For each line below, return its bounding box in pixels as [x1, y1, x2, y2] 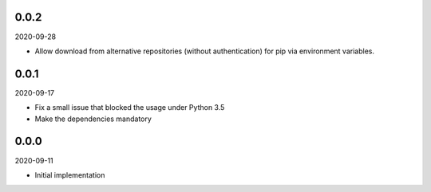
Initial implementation [34, 170, 105, 179]
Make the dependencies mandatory [34, 114, 152, 123]
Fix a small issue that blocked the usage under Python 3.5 [34, 103, 225, 112]
